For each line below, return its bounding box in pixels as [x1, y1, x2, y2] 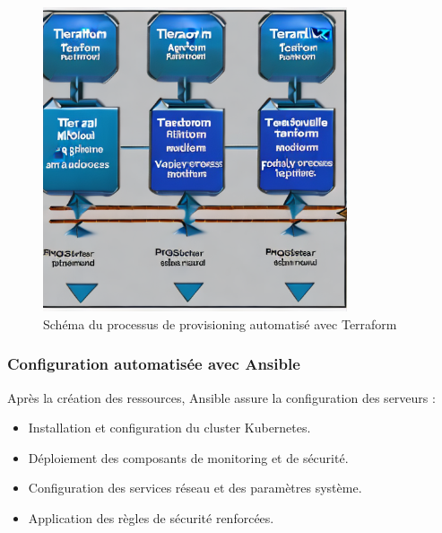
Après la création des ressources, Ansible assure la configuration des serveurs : [7, 388, 436, 406]
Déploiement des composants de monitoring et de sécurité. [28, 448, 349, 467]
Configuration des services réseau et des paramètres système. [28, 478, 362, 497]
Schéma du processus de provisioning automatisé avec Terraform [43, 314, 397, 333]
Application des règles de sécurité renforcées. [28, 508, 274, 527]
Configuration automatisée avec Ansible [7, 353, 300, 375]
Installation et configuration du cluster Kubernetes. [28, 418, 311, 437]
